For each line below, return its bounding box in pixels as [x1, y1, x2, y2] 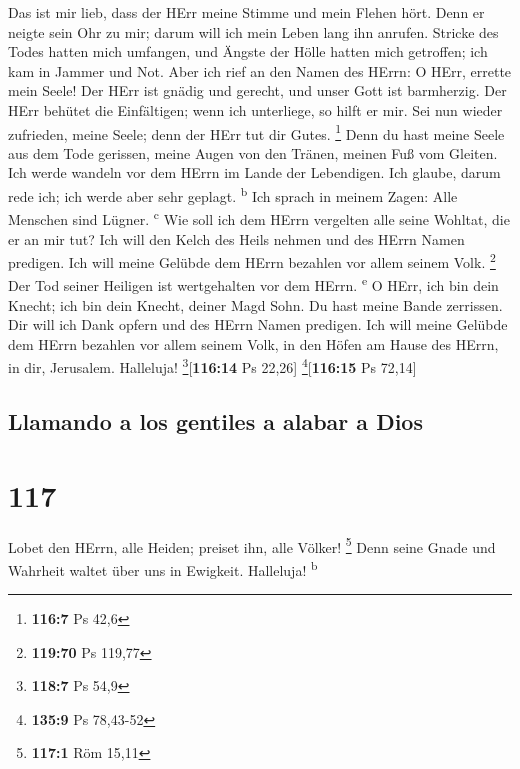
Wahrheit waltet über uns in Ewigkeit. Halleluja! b [8, 556, 318, 580]
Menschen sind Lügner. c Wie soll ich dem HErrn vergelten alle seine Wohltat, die [8, 206, 510, 229]
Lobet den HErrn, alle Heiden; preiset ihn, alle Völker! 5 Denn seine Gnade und [8, 533, 496, 557]
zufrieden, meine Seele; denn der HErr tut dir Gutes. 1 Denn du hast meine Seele [8, 120, 505, 144]
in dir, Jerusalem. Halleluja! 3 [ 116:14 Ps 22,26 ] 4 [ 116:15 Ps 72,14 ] [8, 354, 417, 378]
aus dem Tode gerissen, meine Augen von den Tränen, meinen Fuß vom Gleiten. [8, 142, 498, 163]
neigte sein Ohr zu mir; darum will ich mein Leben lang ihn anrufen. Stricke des [8, 21, 499, 42]
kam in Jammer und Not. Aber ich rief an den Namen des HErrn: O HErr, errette [8, 60, 512, 81]
